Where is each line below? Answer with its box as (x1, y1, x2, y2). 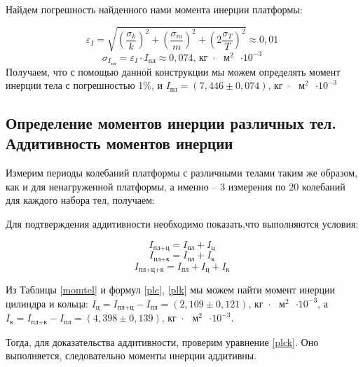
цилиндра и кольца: (6, 296, 88, 310)
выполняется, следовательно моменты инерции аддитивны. (6, 348, 257, 363)
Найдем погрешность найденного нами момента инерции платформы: (6, 2, 303, 16)
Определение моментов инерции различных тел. (6, 112, 337, 134)
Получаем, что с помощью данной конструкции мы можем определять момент (6, 64, 341, 78)
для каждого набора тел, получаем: (6, 193, 155, 207)
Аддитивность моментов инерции (6, 132, 233, 154)
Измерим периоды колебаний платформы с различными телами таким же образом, (6, 165, 357, 180)
